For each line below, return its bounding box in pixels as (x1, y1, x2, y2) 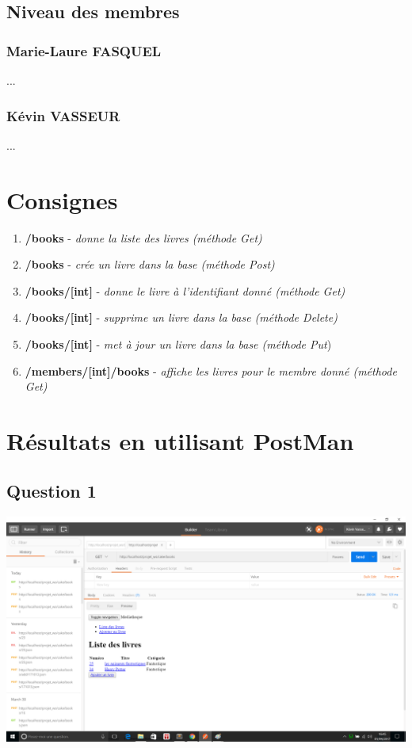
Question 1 (6, 479, 97, 503)
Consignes (6, 183, 118, 216)
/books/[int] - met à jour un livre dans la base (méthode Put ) (25, 335, 332, 352)
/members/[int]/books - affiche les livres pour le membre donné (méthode (25, 362, 397, 379)
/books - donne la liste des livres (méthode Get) (25, 229, 262, 246)
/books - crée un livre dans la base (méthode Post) (25, 256, 275, 273)
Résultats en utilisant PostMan (6, 424, 354, 456)
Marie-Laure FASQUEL (6, 40, 162, 60)
